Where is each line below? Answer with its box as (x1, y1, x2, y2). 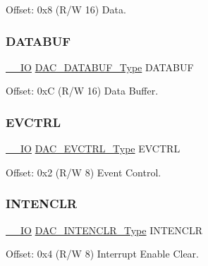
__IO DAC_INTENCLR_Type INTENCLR (6, 222, 203, 237)
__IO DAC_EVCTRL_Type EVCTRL (6, 141, 181, 156)
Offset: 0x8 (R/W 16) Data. (6, 2, 126, 16)
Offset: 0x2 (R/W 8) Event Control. (6, 164, 161, 179)
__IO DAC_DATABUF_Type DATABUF (6, 59, 194, 74)
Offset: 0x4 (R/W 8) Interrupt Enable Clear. (6, 246, 199, 261)
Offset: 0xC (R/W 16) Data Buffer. (6, 83, 159, 98)
